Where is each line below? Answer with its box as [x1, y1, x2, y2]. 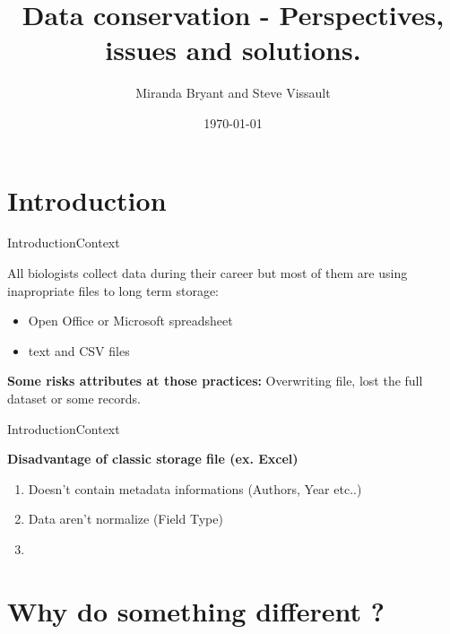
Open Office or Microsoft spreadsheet [28, 311, 233, 330]
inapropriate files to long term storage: [7, 281, 219, 300]
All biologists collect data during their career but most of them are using [7, 264, 408, 282]
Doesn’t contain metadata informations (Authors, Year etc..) [28, 479, 362, 498]
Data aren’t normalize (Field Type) [28, 509, 223, 528]
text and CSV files [28, 341, 130, 360]
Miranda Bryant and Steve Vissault [135, 83, 331, 102]
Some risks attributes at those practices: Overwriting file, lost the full [7, 371, 423, 390]
